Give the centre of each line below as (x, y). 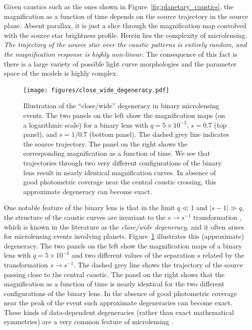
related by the (223, 255)
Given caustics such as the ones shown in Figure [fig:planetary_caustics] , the (119, 6)
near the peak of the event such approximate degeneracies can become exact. (118, 303)
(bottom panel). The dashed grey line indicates (159, 134)
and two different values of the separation (133, 255)
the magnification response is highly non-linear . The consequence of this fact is (121, 54)
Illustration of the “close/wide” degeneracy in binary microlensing (121, 106)
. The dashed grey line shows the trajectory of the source (158, 264)
